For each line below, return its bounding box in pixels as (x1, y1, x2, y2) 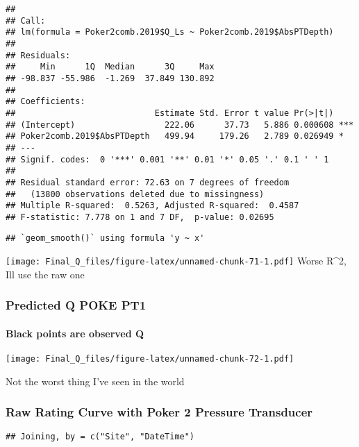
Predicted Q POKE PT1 (6, 296, 147, 314)
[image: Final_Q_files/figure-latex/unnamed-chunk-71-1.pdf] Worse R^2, (6, 253, 347, 268)
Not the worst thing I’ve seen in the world (6, 373, 185, 388)
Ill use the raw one (6, 267, 85, 281)
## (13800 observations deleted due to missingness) (6, 189, 265, 199)
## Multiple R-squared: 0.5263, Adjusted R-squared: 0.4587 (6, 201, 299, 211)
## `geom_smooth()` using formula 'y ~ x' (6, 233, 205, 244)
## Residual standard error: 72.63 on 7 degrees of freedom (6, 177, 290, 187)
